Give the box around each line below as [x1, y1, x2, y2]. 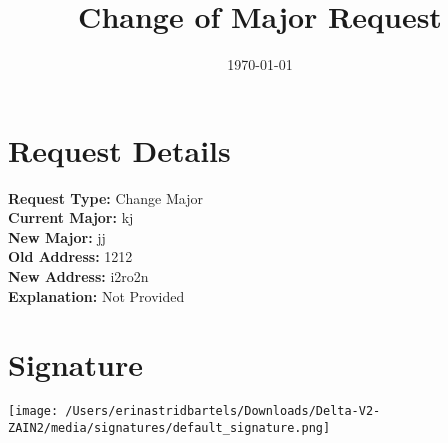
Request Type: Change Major [8, 187, 203, 208]
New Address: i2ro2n [8, 266, 149, 287]
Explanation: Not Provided [8, 285, 185, 306]
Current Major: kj [8, 207, 134, 228]
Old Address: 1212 [8, 246, 133, 267]
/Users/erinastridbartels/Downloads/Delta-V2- [65, 404, 381, 419]
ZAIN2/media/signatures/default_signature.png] [8, 421, 331, 435]
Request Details [8, 129, 231, 170]
